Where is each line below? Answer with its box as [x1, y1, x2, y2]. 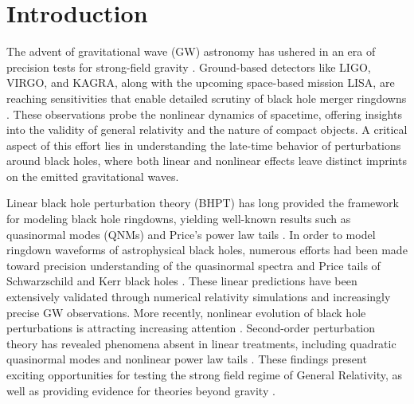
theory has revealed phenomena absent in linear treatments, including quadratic [6, 335, 396, 351]
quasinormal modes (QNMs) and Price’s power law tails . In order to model [6, 226, 376, 242]
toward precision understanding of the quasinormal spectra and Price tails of [6, 257, 381, 273]
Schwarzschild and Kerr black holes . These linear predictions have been [6, 273, 357, 289]
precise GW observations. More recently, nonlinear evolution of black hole [6, 304, 366, 320]
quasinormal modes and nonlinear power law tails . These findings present [6, 351, 367, 367]
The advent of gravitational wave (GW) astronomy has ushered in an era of [6, 43, 376, 60]
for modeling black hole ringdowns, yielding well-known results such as [6, 210, 351, 227]
